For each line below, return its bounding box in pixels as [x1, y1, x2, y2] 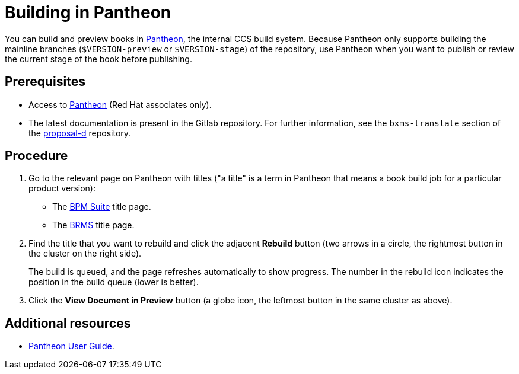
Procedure [5, 148, 68, 164]
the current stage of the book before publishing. [5, 53, 192, 64]
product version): [28, 183, 95, 194]
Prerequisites [5, 74, 85, 89]
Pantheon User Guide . [28, 341, 114, 351]
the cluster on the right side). [28, 248, 142, 259]
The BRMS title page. [52, 220, 135, 231]
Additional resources [5, 315, 131, 331]
